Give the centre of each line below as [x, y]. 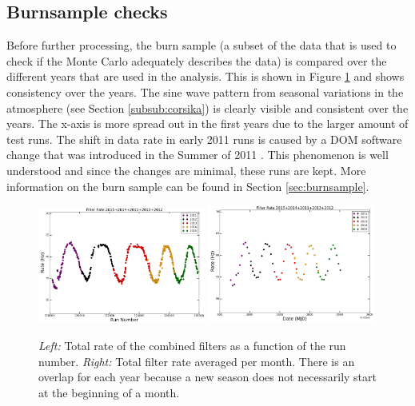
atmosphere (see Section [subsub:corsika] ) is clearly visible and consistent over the [207, 107]
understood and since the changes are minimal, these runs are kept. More [186, 170]
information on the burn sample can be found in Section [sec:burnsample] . [188, 186]
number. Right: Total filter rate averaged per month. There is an [197, 361]
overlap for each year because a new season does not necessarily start [207, 377]
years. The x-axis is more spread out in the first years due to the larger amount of [207, 123]
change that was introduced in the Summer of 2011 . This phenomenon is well [198, 155]
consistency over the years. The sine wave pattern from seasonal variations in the [205, 92]
